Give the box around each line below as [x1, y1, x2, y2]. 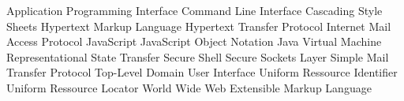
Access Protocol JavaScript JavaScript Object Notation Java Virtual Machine [6, 33, 382, 50]
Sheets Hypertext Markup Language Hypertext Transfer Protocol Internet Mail [6, 17, 391, 34]
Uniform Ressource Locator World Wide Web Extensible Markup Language [6, 79, 372, 95]
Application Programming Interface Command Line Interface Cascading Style [6, 2, 383, 18]
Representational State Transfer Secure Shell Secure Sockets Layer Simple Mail [6, 48, 389, 65]
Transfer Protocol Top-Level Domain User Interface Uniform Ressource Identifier [6, 64, 398, 80]
